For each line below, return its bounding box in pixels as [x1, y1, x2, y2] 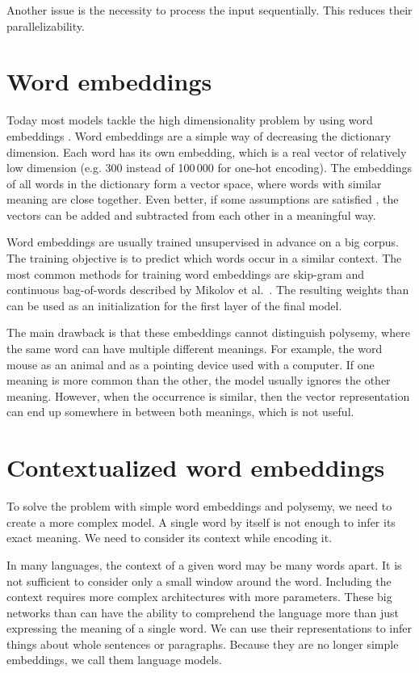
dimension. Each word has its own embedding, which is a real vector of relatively [6, 143, 407, 160]
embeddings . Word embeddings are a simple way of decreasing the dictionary [6, 127, 392, 144]
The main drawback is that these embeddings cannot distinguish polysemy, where [6, 324, 410, 341]
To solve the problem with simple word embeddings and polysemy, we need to [6, 498, 392, 515]
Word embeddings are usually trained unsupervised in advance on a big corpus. [6, 233, 399, 250]
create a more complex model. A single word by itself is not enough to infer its [6, 513, 396, 530]
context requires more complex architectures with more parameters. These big [6, 588, 392, 605]
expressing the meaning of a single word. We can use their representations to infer [6, 620, 412, 637]
